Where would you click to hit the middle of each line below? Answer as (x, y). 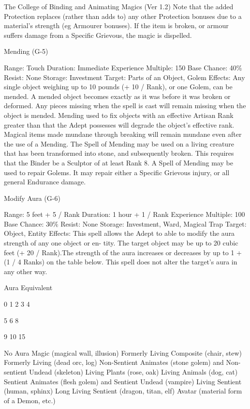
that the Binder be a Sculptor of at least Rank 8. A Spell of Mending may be (118, 162)
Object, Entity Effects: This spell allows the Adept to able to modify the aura (119, 233)
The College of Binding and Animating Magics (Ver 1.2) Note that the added (119, 6)
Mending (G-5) (26, 51)
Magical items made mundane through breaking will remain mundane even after (123, 134)
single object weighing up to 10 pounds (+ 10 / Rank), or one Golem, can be (118, 87)
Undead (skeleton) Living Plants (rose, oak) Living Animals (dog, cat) (133, 372)
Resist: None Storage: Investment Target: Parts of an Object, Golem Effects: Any (125, 77)
